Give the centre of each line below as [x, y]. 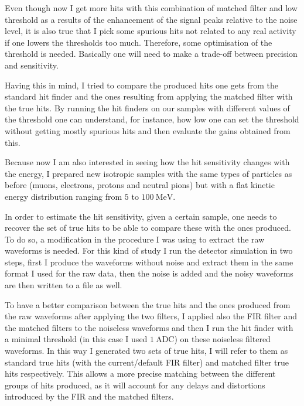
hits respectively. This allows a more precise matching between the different [140, 373]
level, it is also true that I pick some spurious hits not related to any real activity [151, 31]
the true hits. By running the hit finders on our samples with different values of [147, 108]
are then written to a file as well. [64, 285]
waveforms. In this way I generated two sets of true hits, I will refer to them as [146, 351]
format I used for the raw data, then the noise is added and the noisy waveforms [149, 273]
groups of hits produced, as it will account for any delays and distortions [135, 385]
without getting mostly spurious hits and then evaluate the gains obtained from [148, 130]
